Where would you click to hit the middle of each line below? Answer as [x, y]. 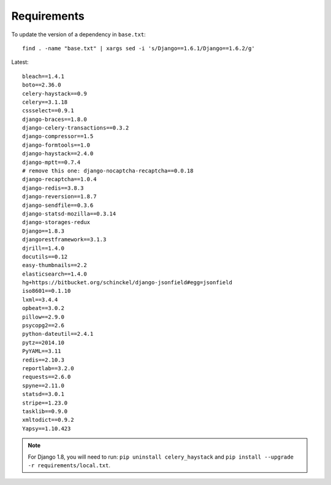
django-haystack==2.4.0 [58, 154]
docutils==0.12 [45, 257]
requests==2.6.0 [47, 377]
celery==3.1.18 [45, 102]
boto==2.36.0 [42, 85]
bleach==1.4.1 [43, 76]
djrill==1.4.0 [43, 248]
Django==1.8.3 [43, 231]
